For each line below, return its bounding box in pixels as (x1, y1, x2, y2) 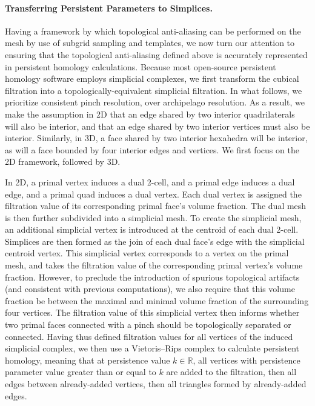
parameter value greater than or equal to (5, 365, 156, 378)
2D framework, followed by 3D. (5, 155, 121, 168)
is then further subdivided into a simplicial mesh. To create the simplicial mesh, (5, 211, 302, 224)
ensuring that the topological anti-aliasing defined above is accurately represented (5, 48, 308, 61)
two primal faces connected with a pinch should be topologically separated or (5, 318, 291, 331)
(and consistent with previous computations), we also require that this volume (5, 282, 295, 295)
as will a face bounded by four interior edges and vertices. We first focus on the (5, 143, 299, 156)
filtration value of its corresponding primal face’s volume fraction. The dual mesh (5, 199, 307, 212)
